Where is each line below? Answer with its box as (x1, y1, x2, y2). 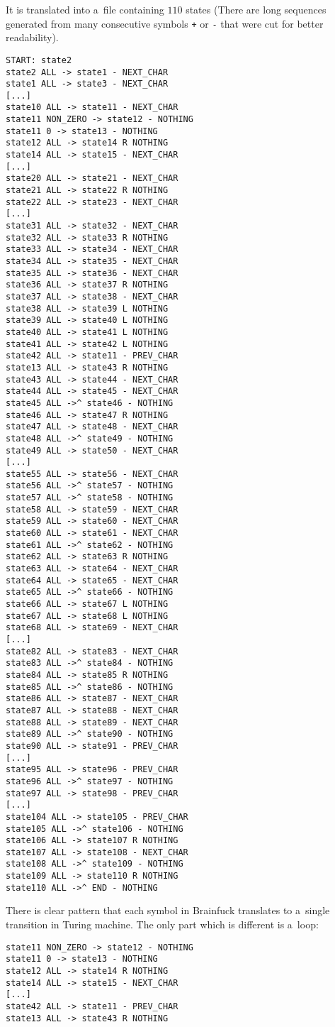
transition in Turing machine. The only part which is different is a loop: (6, 917, 319, 932)
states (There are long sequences (186, 2, 327, 16)
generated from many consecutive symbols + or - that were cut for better (6, 16, 324, 31)
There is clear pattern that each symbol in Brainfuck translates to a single (6, 903, 330, 918)
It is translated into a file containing (6, 2, 164, 16)
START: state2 (6, 55, 72, 65)
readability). (6, 30, 59, 45)
